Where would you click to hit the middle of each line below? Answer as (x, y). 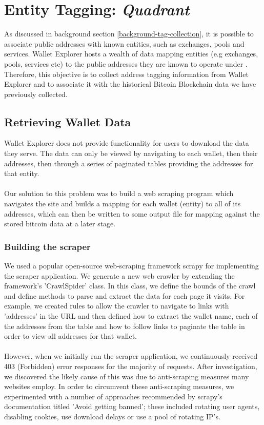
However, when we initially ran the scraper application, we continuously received (131, 356)
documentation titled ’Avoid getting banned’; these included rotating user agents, (132, 406)
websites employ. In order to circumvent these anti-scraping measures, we (119, 386)
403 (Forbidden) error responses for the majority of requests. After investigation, (131, 366)
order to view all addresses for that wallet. (70, 336)
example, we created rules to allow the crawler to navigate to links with (117, 306)
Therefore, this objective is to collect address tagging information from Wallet (126, 74)
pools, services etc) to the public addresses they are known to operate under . (126, 63)
